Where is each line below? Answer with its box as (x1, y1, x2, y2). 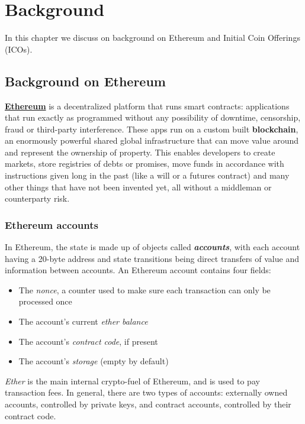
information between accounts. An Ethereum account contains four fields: (5, 264, 271, 276)
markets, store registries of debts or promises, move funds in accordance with (5, 157, 284, 170)
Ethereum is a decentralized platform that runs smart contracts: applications (5, 99, 290, 112)
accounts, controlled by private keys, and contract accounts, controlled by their (5, 398, 291, 410)
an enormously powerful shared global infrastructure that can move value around (5, 134, 298, 147)
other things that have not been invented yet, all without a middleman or (5, 180, 272, 193)
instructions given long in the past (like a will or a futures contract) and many (5, 169, 290, 182)
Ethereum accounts (5, 217, 98, 232)
